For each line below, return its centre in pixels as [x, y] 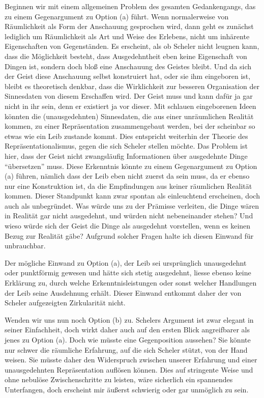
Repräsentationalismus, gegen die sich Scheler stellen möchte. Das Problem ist [126, 146]
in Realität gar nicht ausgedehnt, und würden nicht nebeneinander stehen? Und [129, 216]
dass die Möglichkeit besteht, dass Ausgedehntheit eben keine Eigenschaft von [126, 56]
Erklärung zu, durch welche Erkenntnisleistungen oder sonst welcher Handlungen [131, 283]
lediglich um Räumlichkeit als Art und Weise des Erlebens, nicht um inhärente [127, 36]
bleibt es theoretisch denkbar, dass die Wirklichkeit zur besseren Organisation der [132, 86]
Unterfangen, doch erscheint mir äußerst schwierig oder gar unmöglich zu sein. [127, 389]
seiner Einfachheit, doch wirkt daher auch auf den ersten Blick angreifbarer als [127, 330]
